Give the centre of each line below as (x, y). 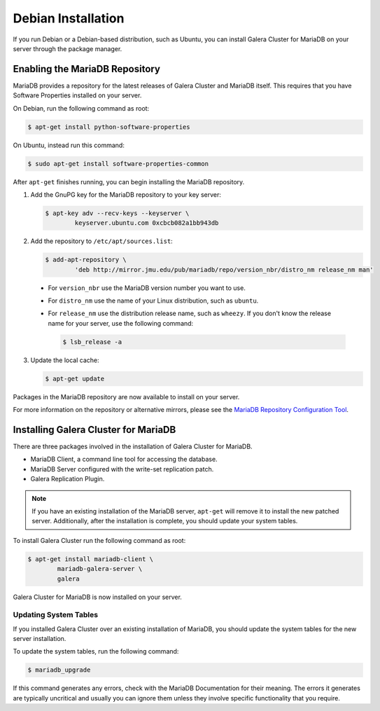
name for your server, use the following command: (121, 323)
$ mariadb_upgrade (59, 670)
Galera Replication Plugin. (68, 479)
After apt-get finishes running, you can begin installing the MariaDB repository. (129, 181)
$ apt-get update (75, 379)
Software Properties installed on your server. (77, 95)
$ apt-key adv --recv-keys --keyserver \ (117, 213)
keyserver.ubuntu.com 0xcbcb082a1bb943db (147, 223)
